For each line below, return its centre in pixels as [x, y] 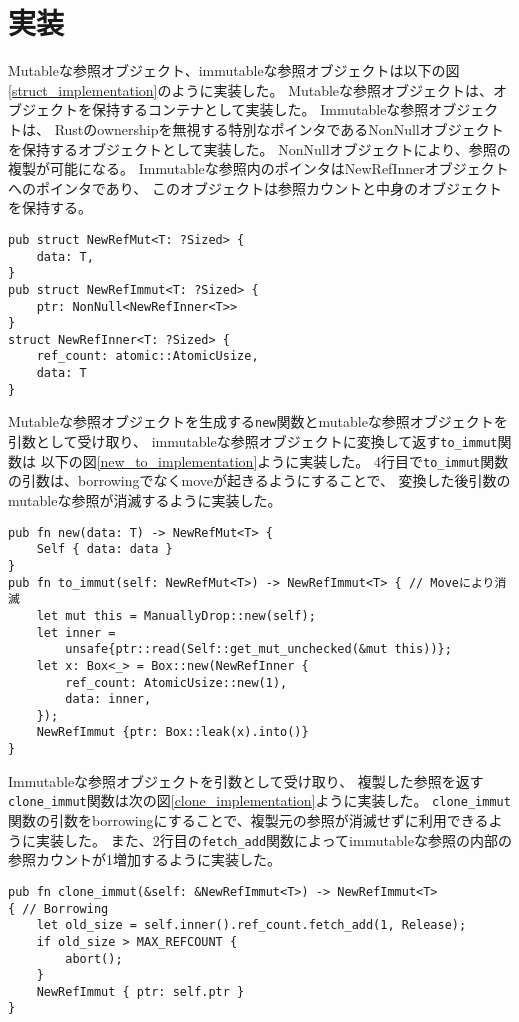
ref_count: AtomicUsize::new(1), [176, 682]
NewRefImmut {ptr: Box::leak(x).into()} [172, 732]
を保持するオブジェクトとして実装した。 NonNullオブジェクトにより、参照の [259, 148]
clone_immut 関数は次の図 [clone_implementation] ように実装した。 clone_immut [259, 800]
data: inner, [108, 699]
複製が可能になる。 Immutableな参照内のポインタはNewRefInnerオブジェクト [258, 168]
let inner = [76, 632]
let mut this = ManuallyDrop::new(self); [176, 615]
